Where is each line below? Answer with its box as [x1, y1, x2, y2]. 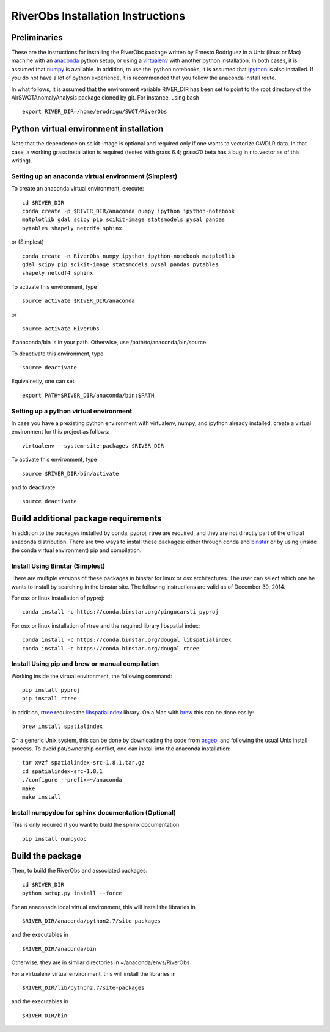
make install [22, 793, 61, 800]
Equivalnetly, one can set [11, 377, 75, 385]
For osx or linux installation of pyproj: [11, 594, 105, 601]
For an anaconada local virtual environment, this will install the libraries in [11, 903, 196, 910]
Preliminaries [11, 32, 64, 43]
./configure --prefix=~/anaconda [22, 776, 122, 783]
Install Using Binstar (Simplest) [11, 562, 105, 570]
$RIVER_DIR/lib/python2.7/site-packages [22, 984, 145, 991]
